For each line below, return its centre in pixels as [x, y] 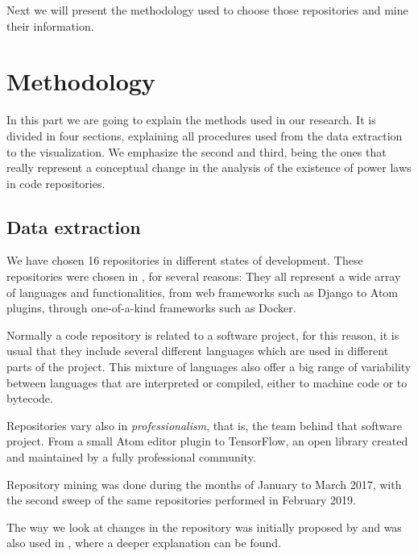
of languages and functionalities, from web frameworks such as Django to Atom [203, 292]
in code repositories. [56, 183]
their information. [50, 25]
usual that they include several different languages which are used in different [198, 351]
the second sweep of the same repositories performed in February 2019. [182, 500]
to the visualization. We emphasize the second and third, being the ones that [197, 151]
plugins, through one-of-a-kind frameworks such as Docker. [151, 308]
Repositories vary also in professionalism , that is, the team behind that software [204, 425]
